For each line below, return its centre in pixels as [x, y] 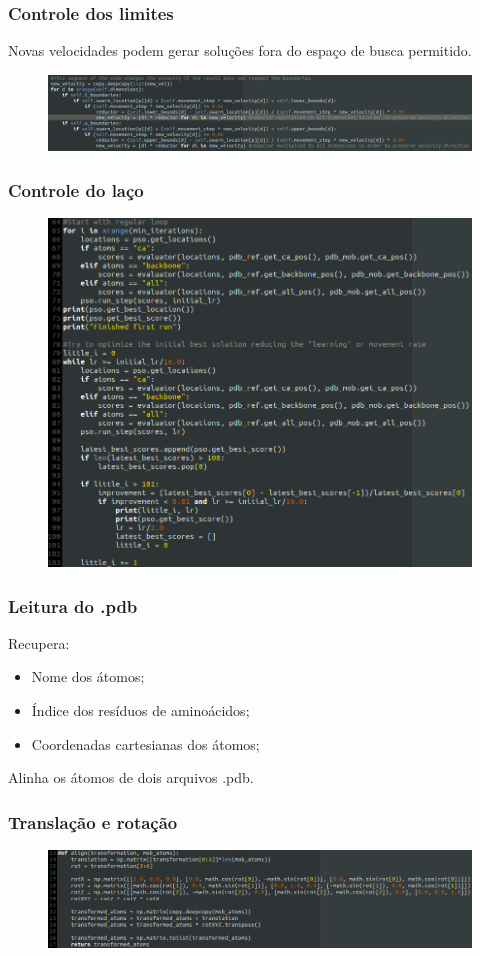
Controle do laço [76, 189]
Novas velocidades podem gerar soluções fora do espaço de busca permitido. [240, 50]
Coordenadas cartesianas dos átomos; [145, 743]
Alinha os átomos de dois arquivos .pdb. [131, 777]
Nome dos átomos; [88, 676]
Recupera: [39, 642]
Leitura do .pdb [73, 605]
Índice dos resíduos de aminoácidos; [140, 710]
